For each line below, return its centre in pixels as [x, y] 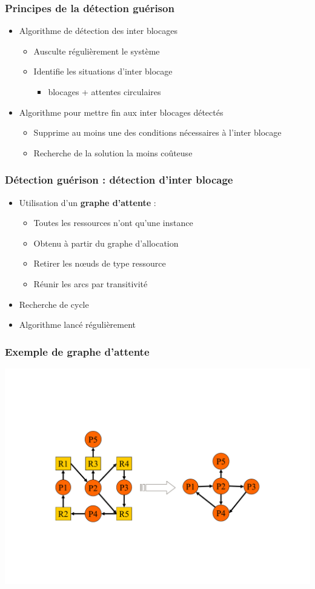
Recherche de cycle [54, 304]
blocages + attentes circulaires [104, 92]
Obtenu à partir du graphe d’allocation [106, 243]
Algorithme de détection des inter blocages [98, 31]
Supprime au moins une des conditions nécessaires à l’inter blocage [157, 132]
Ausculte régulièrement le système [97, 51]
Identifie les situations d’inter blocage [103, 71]
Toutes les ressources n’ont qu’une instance [113, 223]
